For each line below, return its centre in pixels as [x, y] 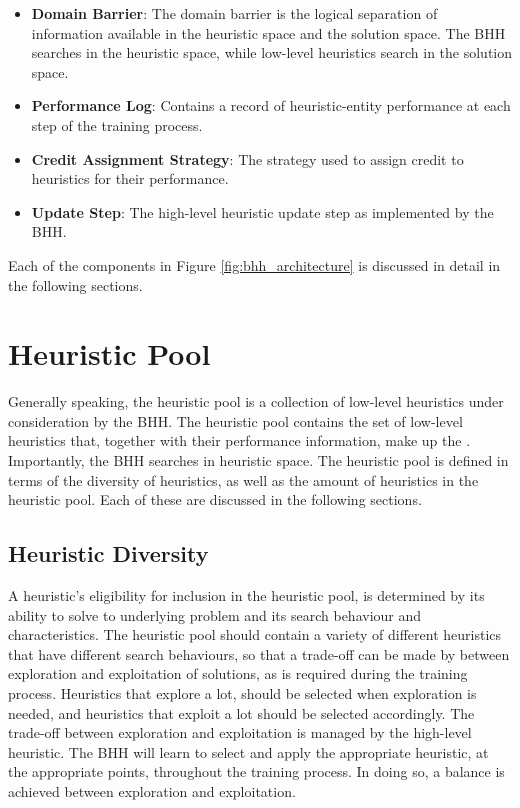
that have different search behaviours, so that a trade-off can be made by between [259, 653]
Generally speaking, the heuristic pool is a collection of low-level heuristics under [256, 401]
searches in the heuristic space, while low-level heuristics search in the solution [272, 52]
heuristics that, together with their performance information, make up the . [239, 440]
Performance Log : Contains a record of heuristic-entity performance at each [271, 105]
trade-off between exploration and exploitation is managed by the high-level [240, 732]
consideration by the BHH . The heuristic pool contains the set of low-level [235, 420]
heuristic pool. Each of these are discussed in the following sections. [215, 499]
